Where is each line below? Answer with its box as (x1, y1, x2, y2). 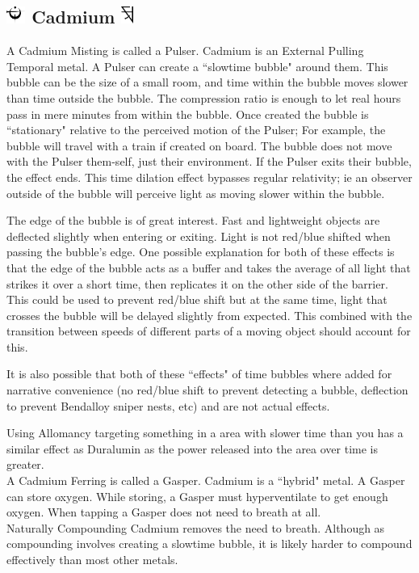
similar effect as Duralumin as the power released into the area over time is (6, 440, 379, 457)
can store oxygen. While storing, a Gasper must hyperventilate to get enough (6, 487, 388, 504)
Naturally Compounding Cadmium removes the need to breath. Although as (6, 519, 385, 536)
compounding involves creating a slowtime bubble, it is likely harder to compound (6, 535, 413, 552)
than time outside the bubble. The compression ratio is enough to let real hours (6, 89, 401, 106)
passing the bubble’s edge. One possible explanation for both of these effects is (6, 243, 395, 260)
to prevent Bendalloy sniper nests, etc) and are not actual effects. (6, 397, 330, 414)
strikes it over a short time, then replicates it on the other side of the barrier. (6, 275, 388, 292)
